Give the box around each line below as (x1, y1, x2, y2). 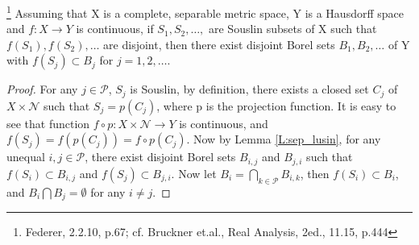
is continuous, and (179, 114, 268, 131)
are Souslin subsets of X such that (209, 20, 377, 37)
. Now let (171, 164, 217, 181)
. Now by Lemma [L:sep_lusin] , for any (186, 131, 381, 147)
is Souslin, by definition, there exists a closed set (130, 81, 369, 98)
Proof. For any (6, 81, 78, 98)
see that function (6, 114, 90, 131)
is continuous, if (76, 20, 154, 37)
